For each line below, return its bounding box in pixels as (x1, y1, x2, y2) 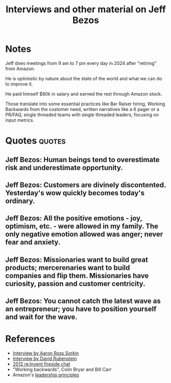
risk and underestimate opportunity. (5, 163, 124, 172)
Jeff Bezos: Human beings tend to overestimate (5, 155, 160, 164)
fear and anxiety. (5, 238, 61, 246)
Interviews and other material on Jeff (6, 4, 166, 15)
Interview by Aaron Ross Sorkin (12, 350, 79, 356)
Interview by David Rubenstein (12, 355, 78, 362)
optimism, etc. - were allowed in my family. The (5, 222, 158, 231)
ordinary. (5, 196, 35, 205)
